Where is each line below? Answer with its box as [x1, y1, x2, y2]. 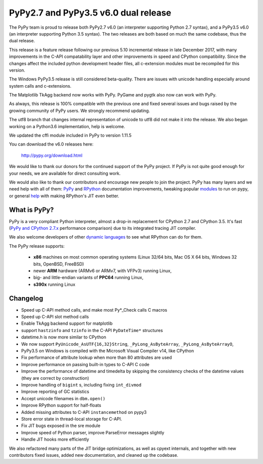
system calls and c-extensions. [9, 83, 72, 89]
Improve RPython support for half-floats [21, 402, 102, 408]
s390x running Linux [33, 281, 75, 287]
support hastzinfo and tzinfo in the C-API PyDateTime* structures [21, 327, 163, 333]
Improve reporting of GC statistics [21, 389, 90, 394]
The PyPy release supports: [9, 243, 65, 249]
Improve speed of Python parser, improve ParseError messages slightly [21, 429, 165, 435]
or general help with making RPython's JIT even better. [9, 193, 119, 199]
